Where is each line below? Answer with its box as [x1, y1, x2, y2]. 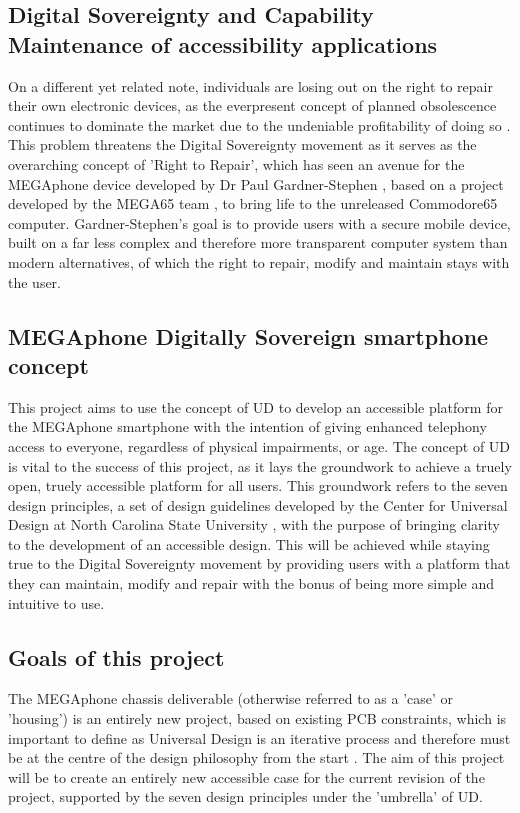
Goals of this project [8, 641, 225, 672]
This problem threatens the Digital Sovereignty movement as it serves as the [8, 134, 477, 155]
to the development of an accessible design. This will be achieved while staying [8, 533, 490, 554]
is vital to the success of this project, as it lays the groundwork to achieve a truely [8, 455, 512, 476]
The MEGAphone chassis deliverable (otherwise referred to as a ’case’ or [8, 688, 454, 709]
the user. [8, 271, 62, 292]
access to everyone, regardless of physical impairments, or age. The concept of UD [8, 435, 511, 456]
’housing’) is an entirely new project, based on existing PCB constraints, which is [8, 708, 507, 729]
